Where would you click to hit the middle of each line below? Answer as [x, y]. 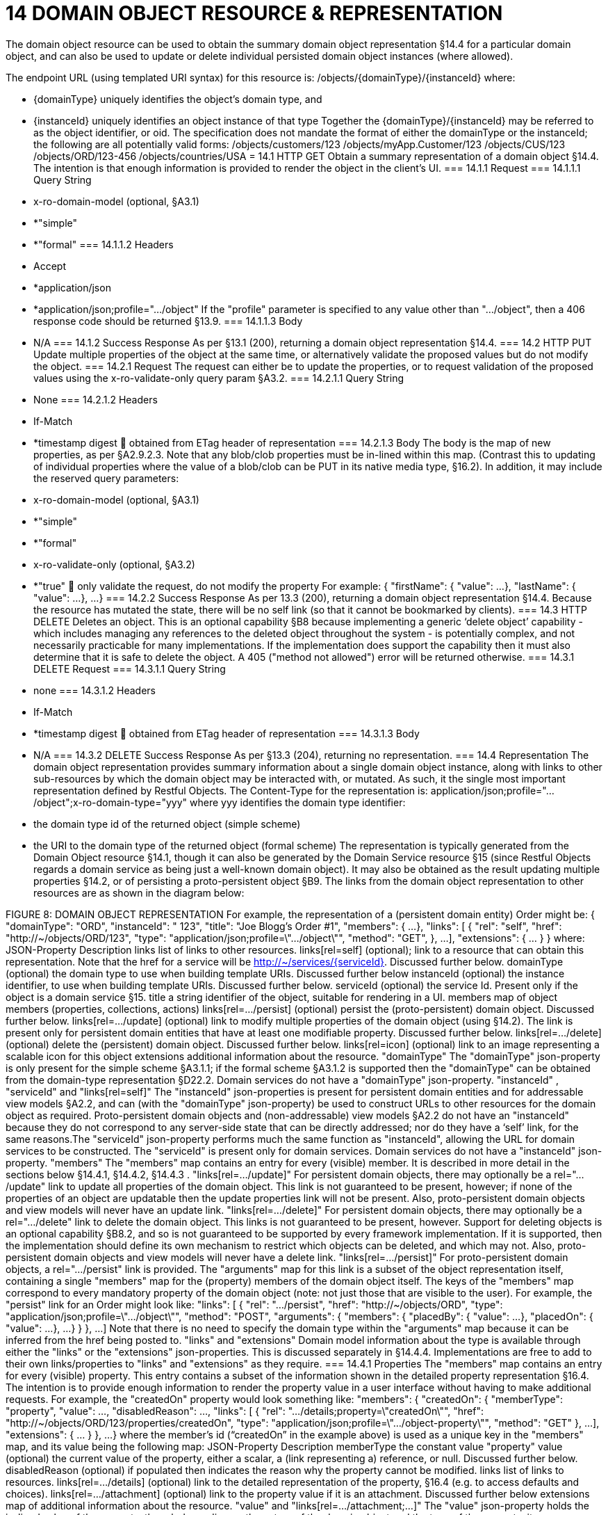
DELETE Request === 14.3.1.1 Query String [130, 668]
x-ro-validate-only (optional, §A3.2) [114, 564]
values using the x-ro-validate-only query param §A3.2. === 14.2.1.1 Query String [219, 378]
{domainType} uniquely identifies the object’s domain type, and [178, 99]
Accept [50, 266]
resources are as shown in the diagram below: [139, 892]
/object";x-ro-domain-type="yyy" [110, 802]
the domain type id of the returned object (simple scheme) [167, 824]
